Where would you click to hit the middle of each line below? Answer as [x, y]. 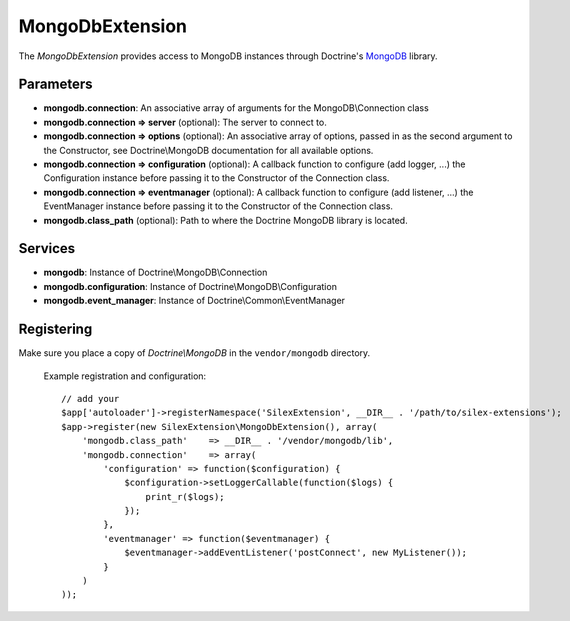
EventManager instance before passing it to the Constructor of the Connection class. [218, 206]
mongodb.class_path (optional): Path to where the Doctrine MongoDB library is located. [226, 220]
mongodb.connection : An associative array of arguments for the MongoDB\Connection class [236, 108]
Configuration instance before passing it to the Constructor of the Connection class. [216, 178]
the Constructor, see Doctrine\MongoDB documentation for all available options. [208, 150]
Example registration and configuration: [125, 376]
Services [47, 248]
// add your [90, 398]
